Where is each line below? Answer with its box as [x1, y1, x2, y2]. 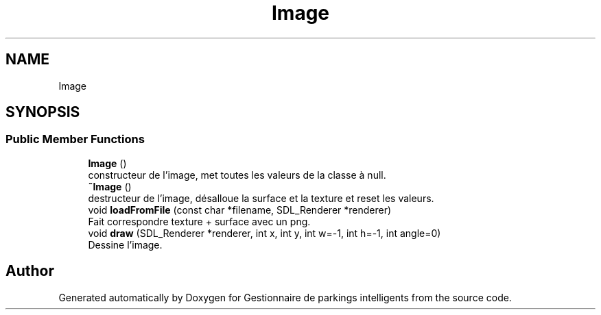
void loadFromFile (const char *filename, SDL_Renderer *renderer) [88, 203, 392, 216]
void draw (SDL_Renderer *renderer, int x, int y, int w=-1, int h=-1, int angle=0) [88, 227, 441, 239]
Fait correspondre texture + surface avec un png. [88, 215, 311, 227]
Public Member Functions [5, 132, 145, 147]
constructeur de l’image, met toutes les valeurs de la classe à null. [88, 168, 386, 181]
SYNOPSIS [5, 103, 80, 121]
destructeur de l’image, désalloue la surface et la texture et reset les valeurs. [88, 192, 434, 204]
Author [5, 262, 54, 280]
